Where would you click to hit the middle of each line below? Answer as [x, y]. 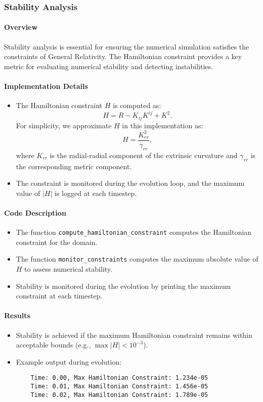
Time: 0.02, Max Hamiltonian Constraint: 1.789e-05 [119, 395]
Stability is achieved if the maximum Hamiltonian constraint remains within [134, 335]
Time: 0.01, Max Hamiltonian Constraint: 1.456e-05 [119, 387]
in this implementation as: [163, 125]
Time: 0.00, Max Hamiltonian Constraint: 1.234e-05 [119, 378]
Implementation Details [46, 86]
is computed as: [137, 105]
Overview [21, 27]
